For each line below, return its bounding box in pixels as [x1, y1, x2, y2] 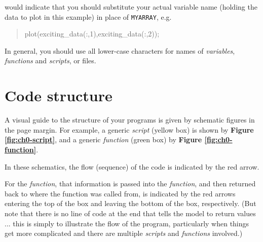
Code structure [5, 85, 112, 106]
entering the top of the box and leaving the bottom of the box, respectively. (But [5, 198, 256, 209]
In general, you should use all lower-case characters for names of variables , [5, 45, 235, 56]
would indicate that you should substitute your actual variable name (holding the [5, 2, 257, 12]
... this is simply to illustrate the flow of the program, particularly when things [5, 218, 249, 228]
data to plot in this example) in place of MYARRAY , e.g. [5, 11, 172, 22]
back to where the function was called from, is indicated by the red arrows [5, 188, 236, 198]
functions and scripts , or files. [5, 55, 96, 66]
